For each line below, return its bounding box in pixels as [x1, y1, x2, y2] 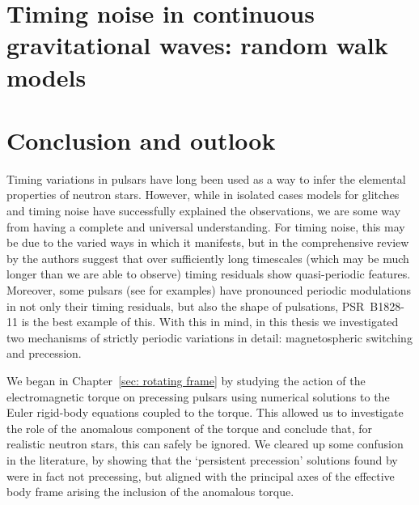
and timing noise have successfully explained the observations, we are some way [6, 202, 401, 219]
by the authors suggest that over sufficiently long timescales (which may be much [6, 249, 409, 266]
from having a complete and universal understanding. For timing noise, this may [6, 218, 405, 235]
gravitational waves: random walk [6, 28, 388, 62]
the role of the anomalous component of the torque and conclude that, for [6, 419, 373, 436]
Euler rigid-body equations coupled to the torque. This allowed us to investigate [6, 404, 404, 421]
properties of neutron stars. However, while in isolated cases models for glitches [6, 186, 400, 203]
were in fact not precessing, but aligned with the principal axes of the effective [6, 467, 395, 484]
